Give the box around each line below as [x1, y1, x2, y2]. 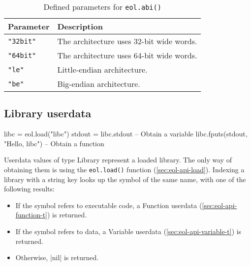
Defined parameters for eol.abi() [43, 1, 161, 12]
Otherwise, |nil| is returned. [15, 252, 99, 263]
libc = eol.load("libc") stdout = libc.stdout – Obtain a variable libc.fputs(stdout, [4, 129, 248, 139]
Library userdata [4, 106, 92, 121]
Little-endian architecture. [57, 64, 148, 75]
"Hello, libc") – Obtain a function [4, 138, 104, 148]
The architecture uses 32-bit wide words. [57, 35, 197, 47]
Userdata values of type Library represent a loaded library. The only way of [4, 155, 232, 165]
